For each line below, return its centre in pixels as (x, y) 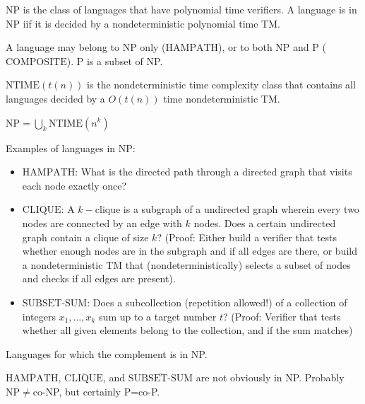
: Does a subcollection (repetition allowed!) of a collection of (217, 302)
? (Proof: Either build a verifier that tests (247, 237)
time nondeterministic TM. (222, 98)
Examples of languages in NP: (71, 148)
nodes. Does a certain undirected (265, 223)
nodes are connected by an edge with (102, 223)
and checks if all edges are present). (99, 278)
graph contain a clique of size (85, 237)
